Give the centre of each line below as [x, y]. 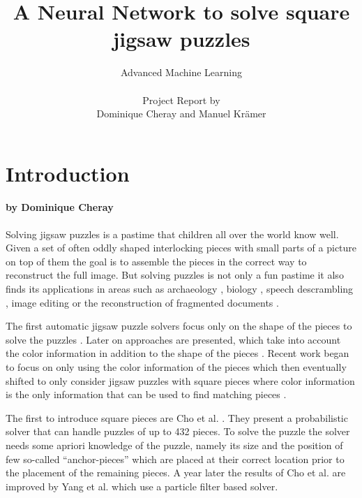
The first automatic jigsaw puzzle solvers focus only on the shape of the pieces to [179, 326]
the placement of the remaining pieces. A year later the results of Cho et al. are [176, 473]
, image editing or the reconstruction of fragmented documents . [142, 302]
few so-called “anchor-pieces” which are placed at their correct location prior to [175, 459]
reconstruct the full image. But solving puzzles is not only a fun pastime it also [175, 275]
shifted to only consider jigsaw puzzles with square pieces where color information [180, 380]
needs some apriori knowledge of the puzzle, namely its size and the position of [174, 445]
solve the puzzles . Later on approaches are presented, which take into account [173, 339]
